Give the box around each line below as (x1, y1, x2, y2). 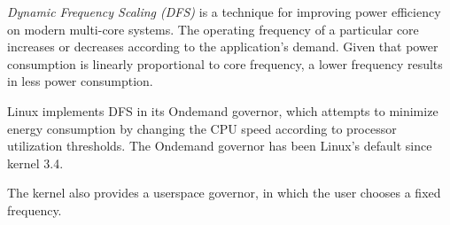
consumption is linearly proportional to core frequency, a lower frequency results (7, 54, 443, 73)
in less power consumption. (7, 72, 153, 90)
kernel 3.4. (7, 153, 64, 172)
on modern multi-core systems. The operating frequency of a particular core (7, 19, 419, 38)
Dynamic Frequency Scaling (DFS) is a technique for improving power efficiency (7, 3, 441, 20)
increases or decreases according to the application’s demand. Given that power (7, 37, 438, 56)
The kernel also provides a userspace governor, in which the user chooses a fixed (7, 183, 441, 202)
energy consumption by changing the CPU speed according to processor (7, 119, 397, 137)
